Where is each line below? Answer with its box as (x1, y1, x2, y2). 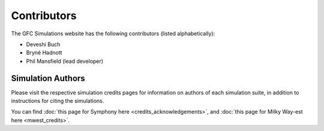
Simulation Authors (11, 73, 85, 83)
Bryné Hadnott (26, 49, 62, 56)
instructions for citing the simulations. (11, 98, 104, 105)
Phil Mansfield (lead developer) (26, 57, 104, 65)
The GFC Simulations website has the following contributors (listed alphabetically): (11, 30, 215, 37)
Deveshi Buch (26, 41, 61, 48)
